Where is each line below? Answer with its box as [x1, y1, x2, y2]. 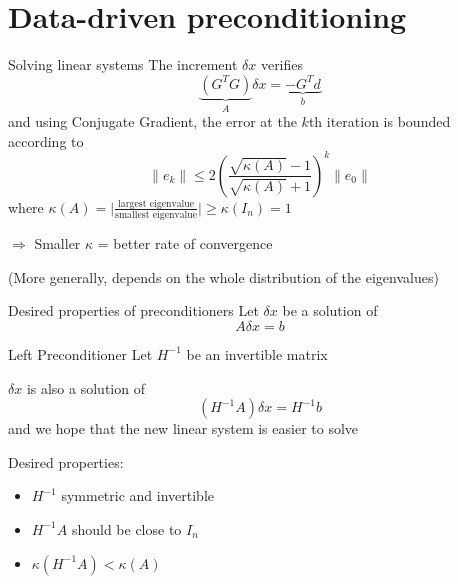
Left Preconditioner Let [8, 343, 153, 364]
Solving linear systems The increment [8, 54, 238, 75]
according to [8, 130, 84, 151]
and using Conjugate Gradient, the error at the [8, 111, 297, 132]
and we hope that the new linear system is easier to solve [8, 418, 359, 439]
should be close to [71, 518, 182, 539]
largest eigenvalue [118, 198, 195, 209]
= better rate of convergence [97, 233, 273, 254]
